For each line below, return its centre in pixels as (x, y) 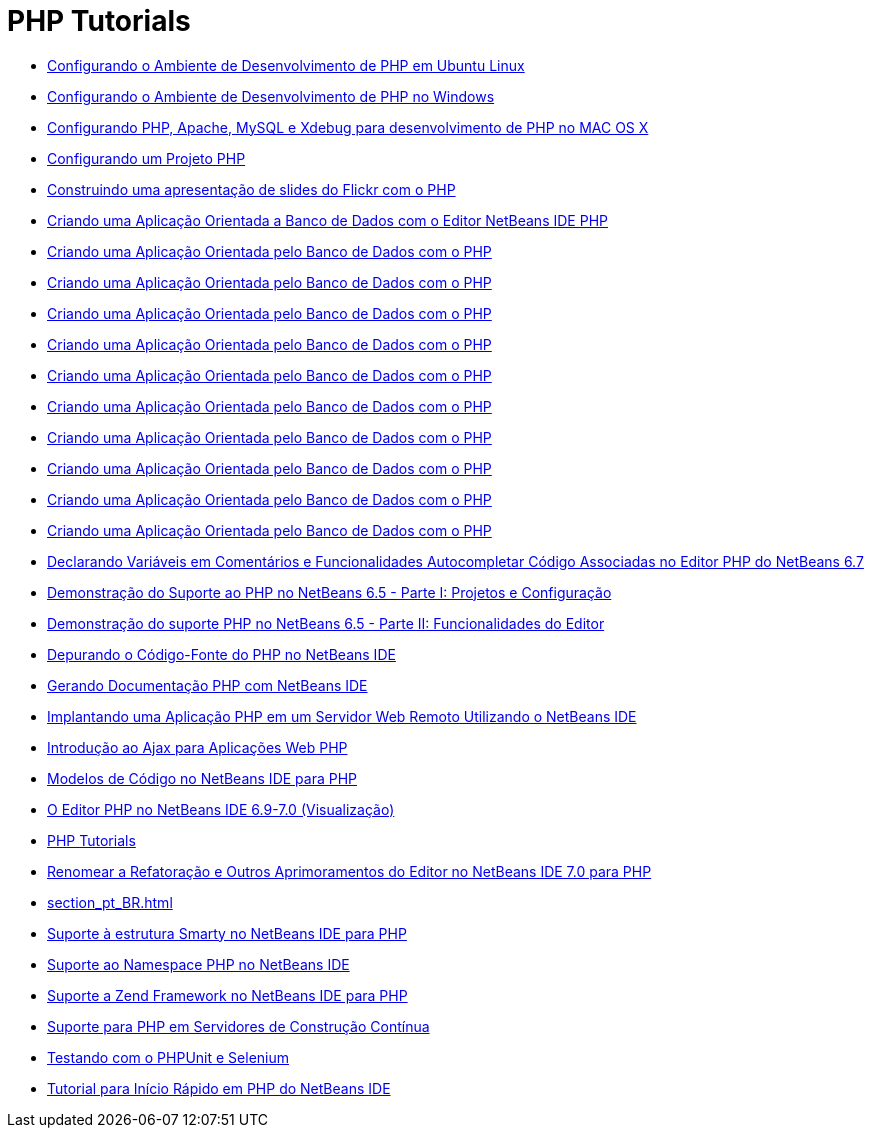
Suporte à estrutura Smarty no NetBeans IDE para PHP (227, 933)
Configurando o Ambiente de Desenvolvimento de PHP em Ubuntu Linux (286, 65)
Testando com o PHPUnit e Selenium (168, 1057)
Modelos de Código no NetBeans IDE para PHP (202, 778)
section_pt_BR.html (110, 902)
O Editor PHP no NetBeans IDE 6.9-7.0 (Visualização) (221, 809)
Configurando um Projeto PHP (146, 158)
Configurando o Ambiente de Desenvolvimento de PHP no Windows (271, 96)
